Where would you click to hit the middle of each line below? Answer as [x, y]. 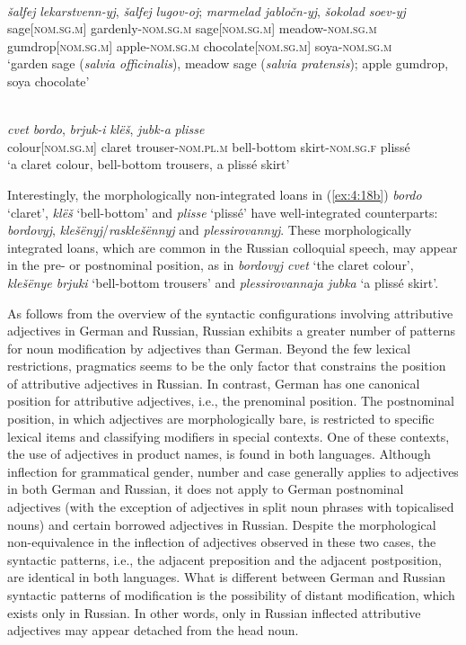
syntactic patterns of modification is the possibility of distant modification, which [231, 595]
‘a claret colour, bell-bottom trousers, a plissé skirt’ [149, 164]
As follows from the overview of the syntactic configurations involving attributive [230, 313]
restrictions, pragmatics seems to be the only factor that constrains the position [227, 366]
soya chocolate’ [48, 81]
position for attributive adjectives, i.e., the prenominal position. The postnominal [231, 401]
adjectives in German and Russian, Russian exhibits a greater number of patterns [231, 331]
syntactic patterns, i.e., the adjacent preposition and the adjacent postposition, [224, 559]
